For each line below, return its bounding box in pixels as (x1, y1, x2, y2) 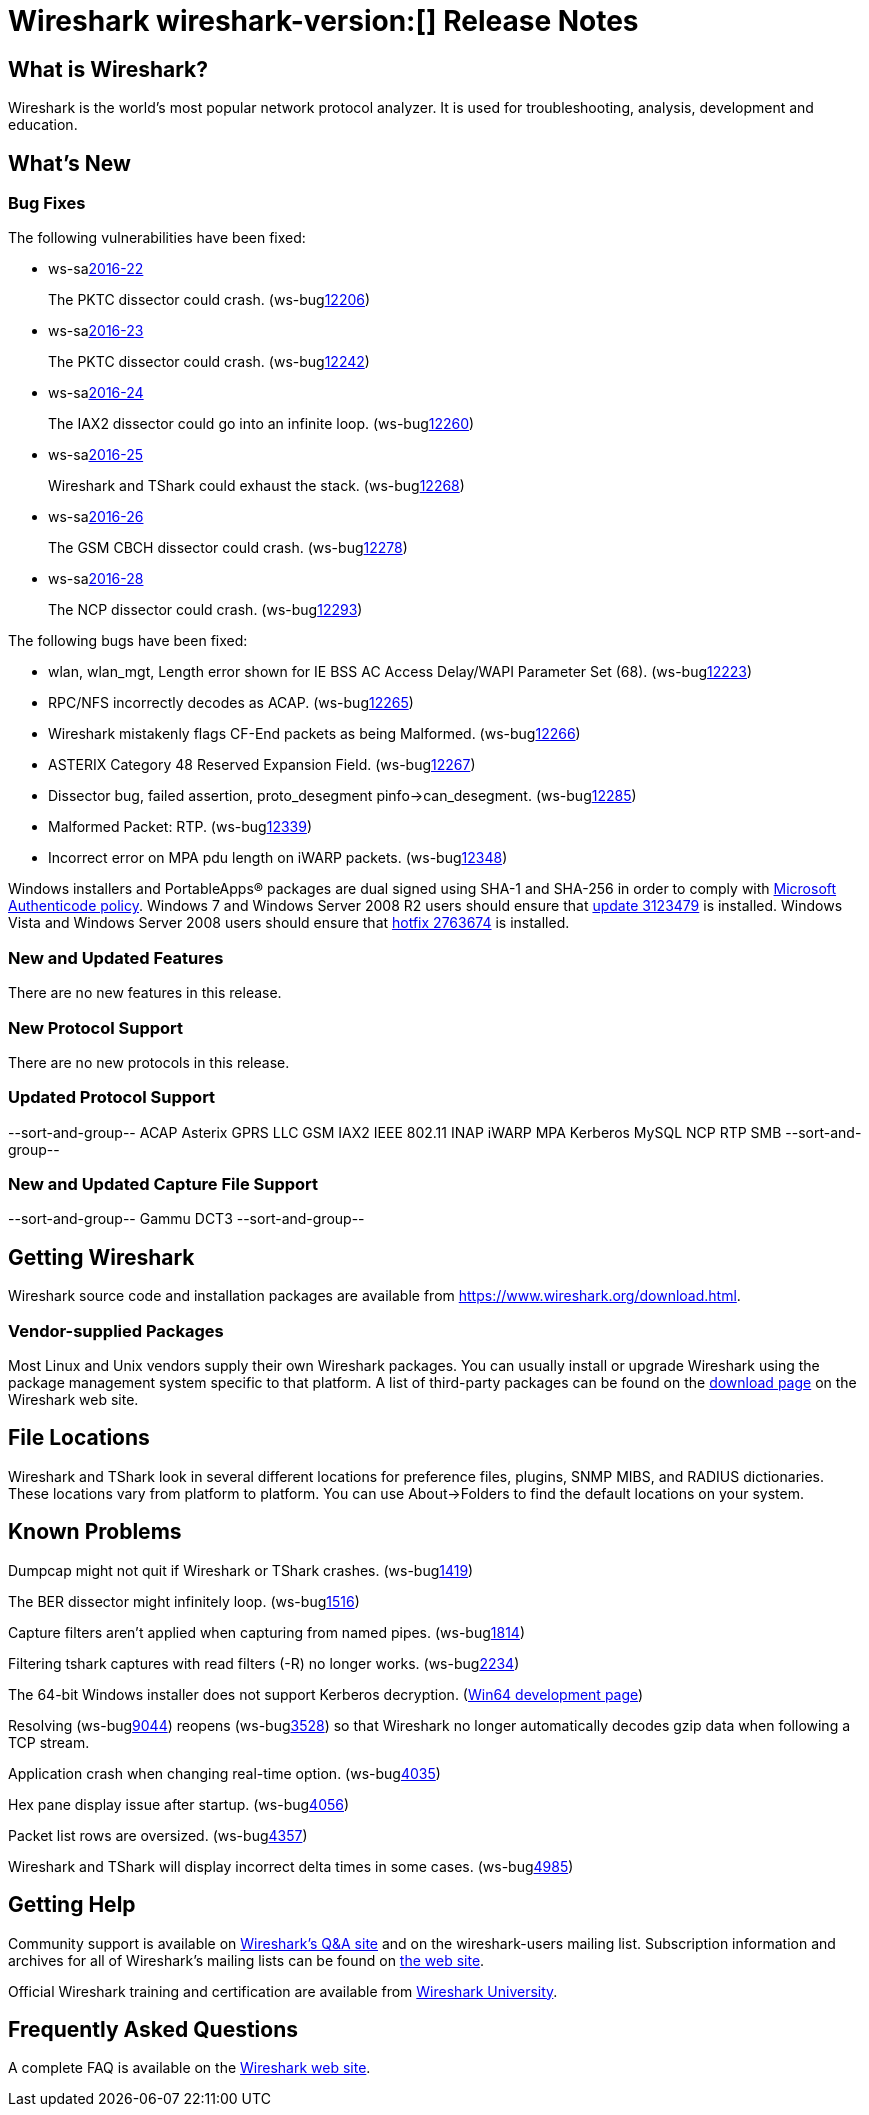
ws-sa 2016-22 (48, 260, 144, 278)
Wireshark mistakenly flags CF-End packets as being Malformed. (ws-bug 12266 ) (48, 725, 581, 743)
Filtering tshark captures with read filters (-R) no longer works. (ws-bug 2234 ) (8, 1654, 520, 1672)
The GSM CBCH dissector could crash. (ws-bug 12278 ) (48, 539, 408, 557)
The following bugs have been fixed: (8, 632, 248, 650)
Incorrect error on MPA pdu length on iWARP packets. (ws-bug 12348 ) (48, 849, 508, 867)
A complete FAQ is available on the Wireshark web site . (8, 2059, 371, 2077)
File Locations (8, 1425, 150, 1451)
